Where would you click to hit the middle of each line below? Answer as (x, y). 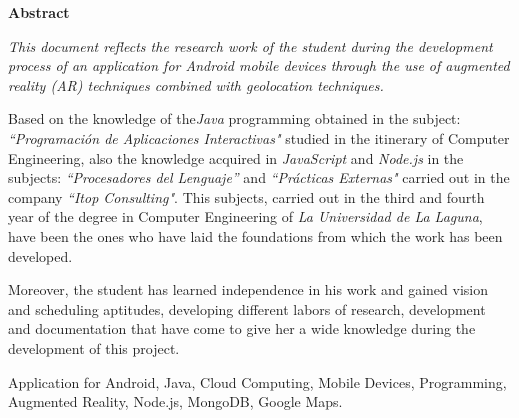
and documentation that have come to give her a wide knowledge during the (242, 328)
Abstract (39, 12)
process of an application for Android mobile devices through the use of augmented (259, 65)
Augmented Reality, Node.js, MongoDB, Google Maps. (175, 401)
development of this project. (94, 347)
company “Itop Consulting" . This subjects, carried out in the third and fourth (246, 196)
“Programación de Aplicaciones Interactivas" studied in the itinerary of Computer (259, 137)
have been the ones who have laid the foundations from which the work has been (255, 235)
